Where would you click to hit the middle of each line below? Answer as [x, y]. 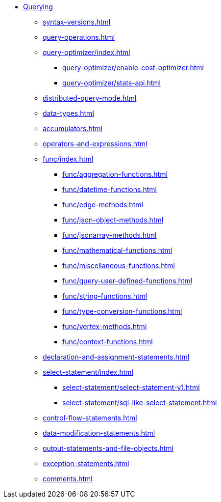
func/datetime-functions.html [110, 189]
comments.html [68, 479]
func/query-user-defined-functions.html [127, 281]
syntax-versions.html [77, 22]
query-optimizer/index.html [86, 52]
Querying [38, 7]
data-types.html [68, 113]
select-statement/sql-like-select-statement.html [140, 403]
